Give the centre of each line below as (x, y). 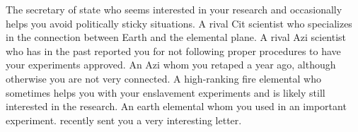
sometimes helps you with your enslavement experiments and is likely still (166, 92)
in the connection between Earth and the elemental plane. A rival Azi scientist (176, 37)
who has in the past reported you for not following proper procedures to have (173, 50)
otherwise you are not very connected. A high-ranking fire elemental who (163, 78)
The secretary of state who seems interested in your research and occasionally (174, 9)
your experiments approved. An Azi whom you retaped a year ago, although (171, 65)
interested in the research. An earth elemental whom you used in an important (176, 106)
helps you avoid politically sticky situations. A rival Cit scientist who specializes (179, 23)
